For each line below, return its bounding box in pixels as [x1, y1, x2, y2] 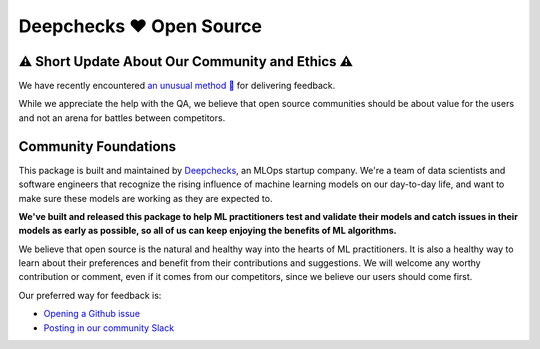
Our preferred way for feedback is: [18, 289, 162, 301]
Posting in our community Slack [43, 321, 175, 334]
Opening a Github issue [43, 308, 140, 320]
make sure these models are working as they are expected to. [18, 192, 273, 204]
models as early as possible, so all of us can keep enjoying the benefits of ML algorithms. [18, 225, 397, 237]
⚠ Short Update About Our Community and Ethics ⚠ [18, 53, 354, 70]
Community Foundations [18, 138, 177, 155]
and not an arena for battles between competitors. [18, 111, 226, 124]
